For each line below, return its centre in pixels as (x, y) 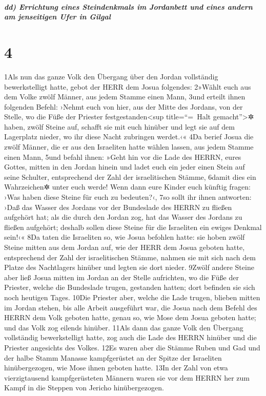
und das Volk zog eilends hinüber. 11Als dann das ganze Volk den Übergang (124, 327)
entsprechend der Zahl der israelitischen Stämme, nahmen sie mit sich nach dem (130, 257)
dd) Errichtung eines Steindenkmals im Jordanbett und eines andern (128, 6)
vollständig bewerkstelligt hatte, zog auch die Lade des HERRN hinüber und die (130, 337)
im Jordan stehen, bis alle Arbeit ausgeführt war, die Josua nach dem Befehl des (131, 307)
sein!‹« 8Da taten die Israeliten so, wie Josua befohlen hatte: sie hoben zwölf (125, 237)
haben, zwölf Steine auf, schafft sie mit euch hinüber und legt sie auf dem (119, 126)
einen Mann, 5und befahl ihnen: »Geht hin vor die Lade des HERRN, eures (123, 157)
